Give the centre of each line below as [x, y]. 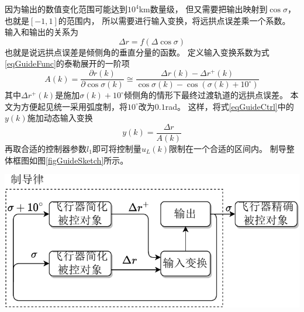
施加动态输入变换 [60, 118]
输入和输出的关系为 [42, 32]
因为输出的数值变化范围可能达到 [66, 9]
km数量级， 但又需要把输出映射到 [203, 9]
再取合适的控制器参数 [46, 148]
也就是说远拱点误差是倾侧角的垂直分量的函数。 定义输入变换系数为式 [137, 52]
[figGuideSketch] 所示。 [87, 160]
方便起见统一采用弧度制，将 [74, 106]
